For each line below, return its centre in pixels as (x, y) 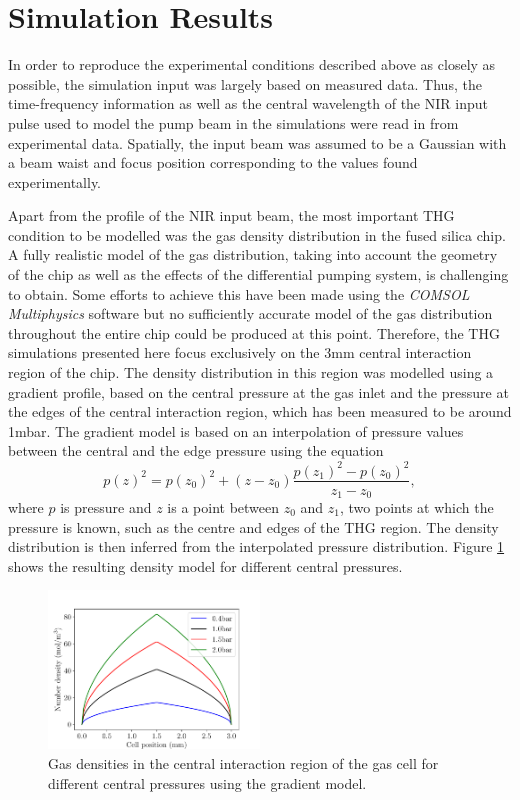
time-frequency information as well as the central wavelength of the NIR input (248, 103)
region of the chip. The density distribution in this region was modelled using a (251, 372)
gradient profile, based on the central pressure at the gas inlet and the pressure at (258, 391)
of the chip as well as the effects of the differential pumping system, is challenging (258, 274)
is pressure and (106, 507)
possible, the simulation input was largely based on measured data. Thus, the (245, 83)
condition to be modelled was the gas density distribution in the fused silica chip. (257, 234)
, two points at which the (417, 507)
